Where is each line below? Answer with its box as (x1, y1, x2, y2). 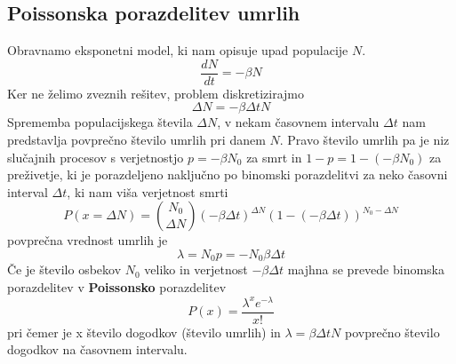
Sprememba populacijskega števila (7, 113, 193, 131)
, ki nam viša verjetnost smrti (67, 182, 228, 201)
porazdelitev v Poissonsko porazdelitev (7, 278, 227, 297)
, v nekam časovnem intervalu (217, 113, 380, 131)
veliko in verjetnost (144, 260, 248, 279)
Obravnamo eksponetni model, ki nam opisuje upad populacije (7, 41, 348, 59)
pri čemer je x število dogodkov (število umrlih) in (7, 322, 281, 341)
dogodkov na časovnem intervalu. (7, 340, 188, 359)
